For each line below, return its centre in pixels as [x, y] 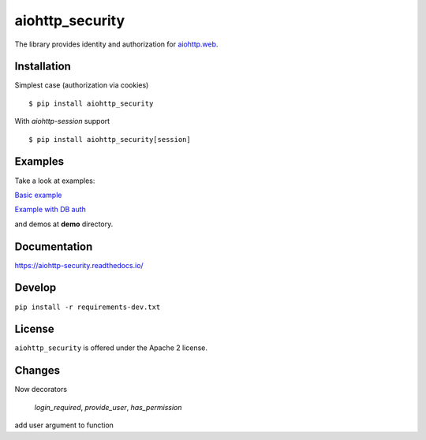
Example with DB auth [50, 210]
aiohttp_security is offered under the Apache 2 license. [111, 348]
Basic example [38, 195]
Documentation [54, 246]
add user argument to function [64, 425]
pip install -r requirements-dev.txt [88, 307]
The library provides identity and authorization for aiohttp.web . [116, 44]
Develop [35, 288]
